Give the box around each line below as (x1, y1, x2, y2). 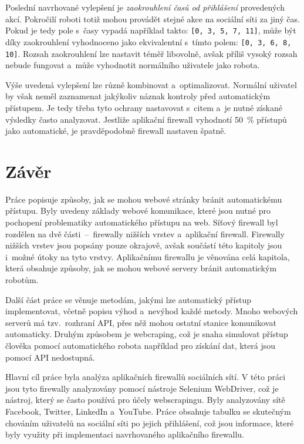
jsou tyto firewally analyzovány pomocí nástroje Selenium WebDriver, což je (5, 382, 279, 394)
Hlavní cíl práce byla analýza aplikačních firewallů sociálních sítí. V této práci (5, 371, 286, 383)
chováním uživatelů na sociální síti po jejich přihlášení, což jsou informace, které (5, 416, 294, 429)
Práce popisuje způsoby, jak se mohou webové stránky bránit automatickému (5, 193, 282, 205)
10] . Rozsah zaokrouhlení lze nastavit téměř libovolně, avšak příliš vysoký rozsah (5, 47, 298, 59)
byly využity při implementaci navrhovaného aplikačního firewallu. (5, 428, 244, 440)
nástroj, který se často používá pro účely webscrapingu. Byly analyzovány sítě (5, 393, 285, 406)
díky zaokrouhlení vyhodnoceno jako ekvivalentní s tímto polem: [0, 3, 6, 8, (5, 35, 292, 48)
